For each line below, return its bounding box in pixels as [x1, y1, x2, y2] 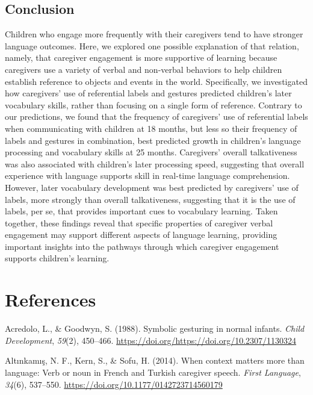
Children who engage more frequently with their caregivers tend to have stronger [5, 28, 303, 40]
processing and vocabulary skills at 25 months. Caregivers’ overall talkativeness [5, 146, 297, 158]
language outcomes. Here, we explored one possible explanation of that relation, [5, 39, 299, 52]
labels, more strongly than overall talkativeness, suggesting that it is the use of [5, 193, 296, 205]
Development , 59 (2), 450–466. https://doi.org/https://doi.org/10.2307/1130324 [5, 334, 297, 346]
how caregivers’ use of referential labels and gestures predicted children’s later [5, 87, 292, 99]
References [5, 287, 96, 312]
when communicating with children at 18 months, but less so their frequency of [5, 122, 297, 134]
